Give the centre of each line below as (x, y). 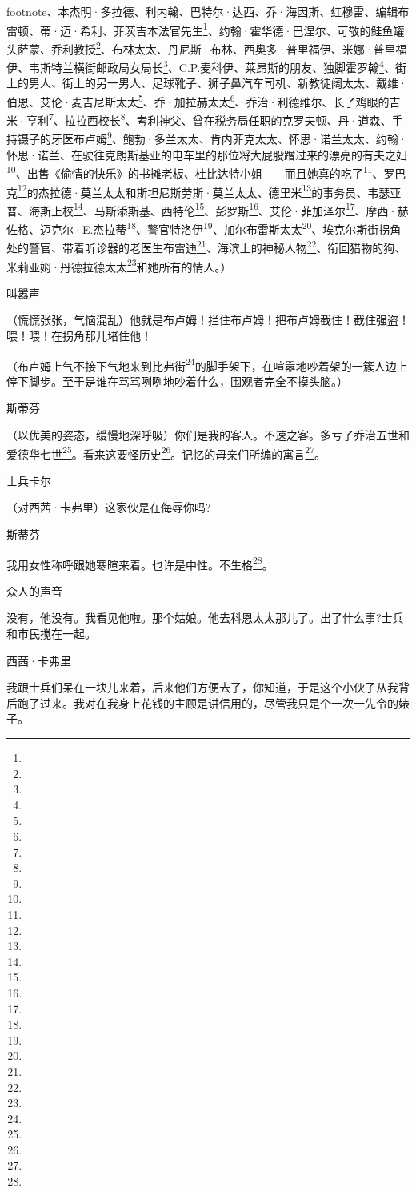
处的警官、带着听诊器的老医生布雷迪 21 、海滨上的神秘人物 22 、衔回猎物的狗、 (206, 246)
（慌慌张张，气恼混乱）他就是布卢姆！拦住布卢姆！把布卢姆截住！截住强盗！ (208, 320)
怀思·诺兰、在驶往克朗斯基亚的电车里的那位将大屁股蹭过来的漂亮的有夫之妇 (207, 154)
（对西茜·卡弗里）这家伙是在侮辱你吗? (109, 507)
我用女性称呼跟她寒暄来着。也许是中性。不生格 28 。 (140, 563)
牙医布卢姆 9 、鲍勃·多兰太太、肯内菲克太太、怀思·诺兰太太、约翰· (229, 138)
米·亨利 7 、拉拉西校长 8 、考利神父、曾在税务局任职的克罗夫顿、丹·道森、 (199, 119)
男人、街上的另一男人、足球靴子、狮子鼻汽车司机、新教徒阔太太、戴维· (218, 83)
